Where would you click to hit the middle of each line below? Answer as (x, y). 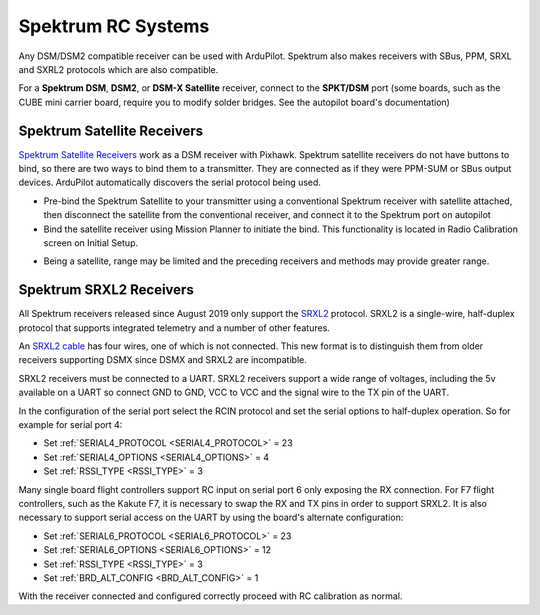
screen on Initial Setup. (91, 242)
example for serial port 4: (70, 424)
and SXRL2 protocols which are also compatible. (118, 69)
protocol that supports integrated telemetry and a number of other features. (174, 327)
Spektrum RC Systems (114, 26)
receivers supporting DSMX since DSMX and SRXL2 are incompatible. (162, 360)
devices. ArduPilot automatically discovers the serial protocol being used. (170, 182)
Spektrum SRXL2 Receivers (106, 290)
